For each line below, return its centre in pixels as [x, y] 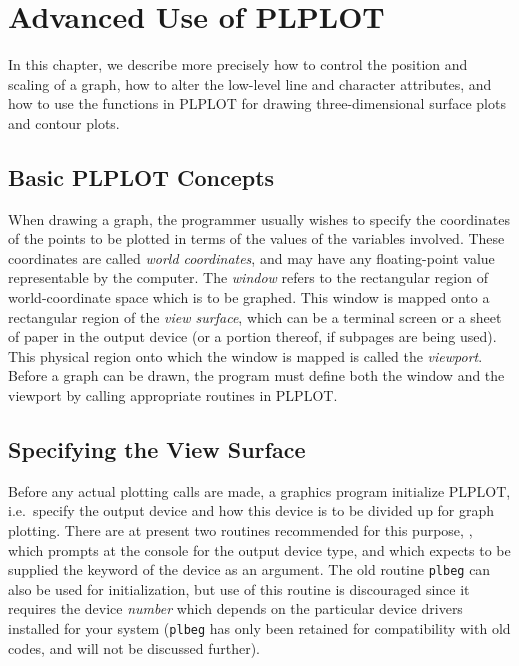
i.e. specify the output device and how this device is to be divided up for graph [251, 510]
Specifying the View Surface [157, 449]
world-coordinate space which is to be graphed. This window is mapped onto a [249, 297]
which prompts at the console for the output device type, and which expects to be [259, 549]
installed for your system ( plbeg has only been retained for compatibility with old [259, 628]
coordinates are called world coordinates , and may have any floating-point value [251, 257]
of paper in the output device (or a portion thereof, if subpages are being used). [252, 336]
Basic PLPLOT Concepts [141, 176]
